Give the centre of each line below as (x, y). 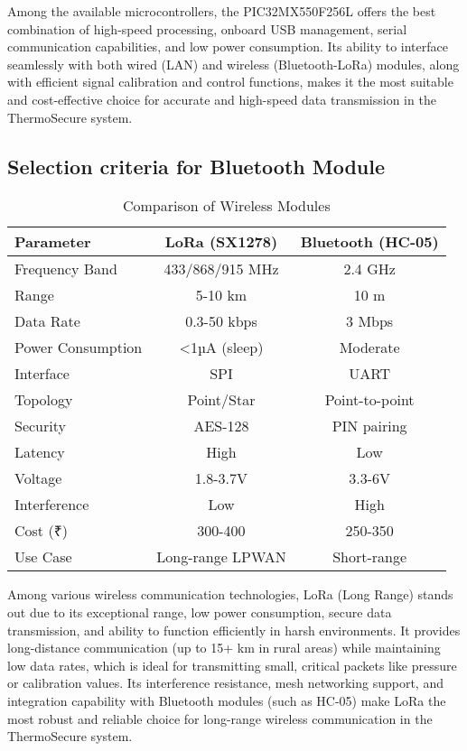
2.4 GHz (369, 269)
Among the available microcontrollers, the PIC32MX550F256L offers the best (222, 11)
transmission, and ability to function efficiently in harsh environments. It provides (234, 630)
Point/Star (221, 400)
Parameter (53, 242)
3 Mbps (370, 321)
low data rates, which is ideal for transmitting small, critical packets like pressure (232, 665)
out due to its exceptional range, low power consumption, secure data (200, 612)
